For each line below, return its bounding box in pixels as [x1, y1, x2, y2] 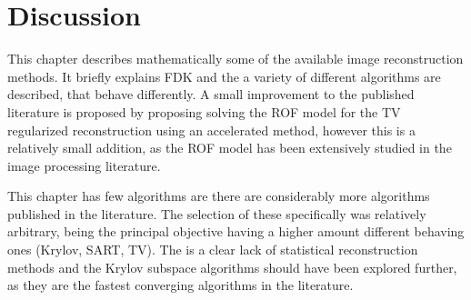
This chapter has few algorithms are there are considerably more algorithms [7, 186, 430, 205]
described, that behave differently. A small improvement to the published [7, 85, 415, 104]
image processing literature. [7, 155, 161, 175]
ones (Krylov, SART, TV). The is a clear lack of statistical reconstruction [7, 240, 418, 259]
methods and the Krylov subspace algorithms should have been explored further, [7, 257, 457, 276]
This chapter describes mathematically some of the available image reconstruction [7, 49, 464, 68]
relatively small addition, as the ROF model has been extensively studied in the [7, 138, 452, 157]
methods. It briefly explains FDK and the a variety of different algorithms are [7, 66, 441, 85]
